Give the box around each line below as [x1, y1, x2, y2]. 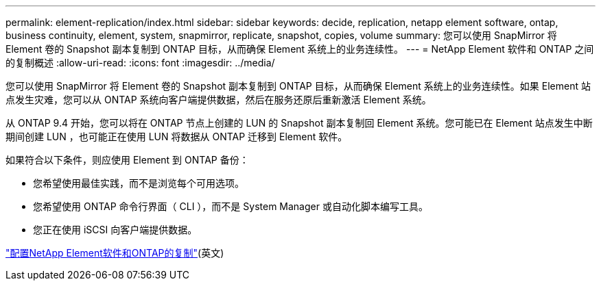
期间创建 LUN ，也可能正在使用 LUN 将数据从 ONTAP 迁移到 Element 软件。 [5, 131, 348, 142]
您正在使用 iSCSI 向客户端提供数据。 [33, 224, 198, 235]
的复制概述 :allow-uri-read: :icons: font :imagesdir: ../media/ [5, 57, 275, 68]
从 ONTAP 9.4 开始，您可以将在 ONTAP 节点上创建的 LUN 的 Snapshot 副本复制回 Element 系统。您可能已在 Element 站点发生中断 [5, 117, 593, 129]
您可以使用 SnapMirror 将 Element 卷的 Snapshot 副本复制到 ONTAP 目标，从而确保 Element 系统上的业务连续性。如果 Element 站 [5, 80, 591, 92]
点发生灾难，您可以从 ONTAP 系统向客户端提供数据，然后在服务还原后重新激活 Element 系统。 [5, 94, 432, 105]
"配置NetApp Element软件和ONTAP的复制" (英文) [5, 247, 224, 259]
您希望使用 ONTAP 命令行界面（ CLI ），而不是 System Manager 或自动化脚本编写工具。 [33, 200, 428, 212]
